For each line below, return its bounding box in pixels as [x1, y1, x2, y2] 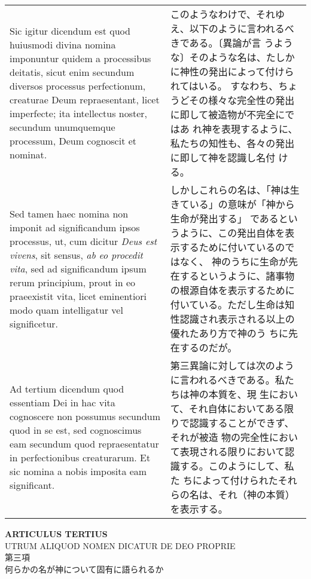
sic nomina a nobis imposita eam [10, 464, 147, 478]
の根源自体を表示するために [170, 283, 295, 297]
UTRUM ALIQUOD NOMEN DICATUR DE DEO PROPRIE [5, 539, 236, 552]
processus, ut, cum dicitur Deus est [10, 234, 157, 248]
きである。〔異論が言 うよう [170, 36, 293, 50]
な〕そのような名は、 [170, 50, 266, 64]
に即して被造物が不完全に [170, 108, 285, 121]
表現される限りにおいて [179, 445, 285, 458]
